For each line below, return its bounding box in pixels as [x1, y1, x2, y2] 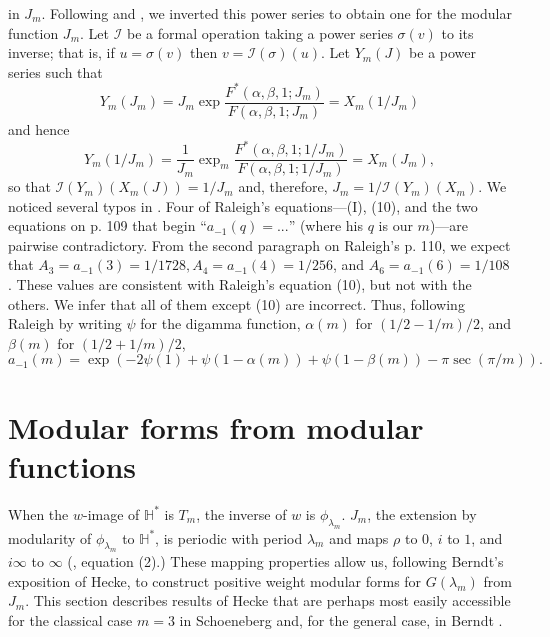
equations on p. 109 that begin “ [8, 215, 207, 236]
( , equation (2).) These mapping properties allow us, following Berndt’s [67, 551, 504, 572]
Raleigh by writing [8, 313, 122, 334]
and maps [329, 527, 389, 548]
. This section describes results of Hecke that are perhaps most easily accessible [25, 590, 511, 611]
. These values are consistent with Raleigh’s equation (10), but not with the [8, 274, 472, 295]
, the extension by [367, 503, 477, 524]
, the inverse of [196, 503, 287, 524]
